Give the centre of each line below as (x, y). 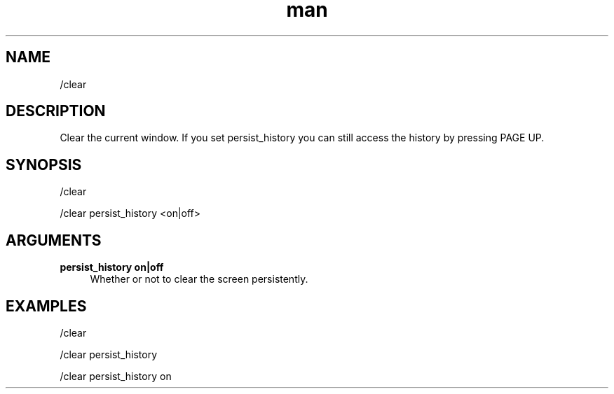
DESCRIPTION (56, 111)
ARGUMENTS (54, 240)
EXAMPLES (46, 306)
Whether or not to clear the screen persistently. (199, 279)
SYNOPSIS (44, 164)
